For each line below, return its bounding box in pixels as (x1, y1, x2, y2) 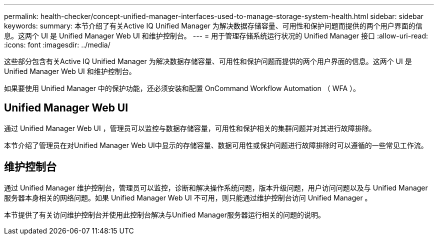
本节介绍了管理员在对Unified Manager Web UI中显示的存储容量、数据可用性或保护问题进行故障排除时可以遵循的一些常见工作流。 (4, 140, 428, 149)
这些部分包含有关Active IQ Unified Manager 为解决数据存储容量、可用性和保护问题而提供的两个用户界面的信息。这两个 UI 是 (4, 57, 412, 65)
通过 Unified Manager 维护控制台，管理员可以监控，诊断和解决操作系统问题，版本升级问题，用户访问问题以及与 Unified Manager (4, 183, 428, 192)
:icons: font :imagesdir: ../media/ (4, 40, 110, 49)
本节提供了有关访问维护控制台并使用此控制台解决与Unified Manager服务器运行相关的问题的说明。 (4, 210, 325, 219)
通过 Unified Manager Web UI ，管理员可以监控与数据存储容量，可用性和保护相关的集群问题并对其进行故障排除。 (4, 123, 376, 132)
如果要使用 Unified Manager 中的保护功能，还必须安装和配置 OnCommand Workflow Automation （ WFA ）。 (4, 84, 360, 92)
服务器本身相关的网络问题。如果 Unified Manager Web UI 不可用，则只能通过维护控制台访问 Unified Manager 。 (4, 193, 372, 202)
